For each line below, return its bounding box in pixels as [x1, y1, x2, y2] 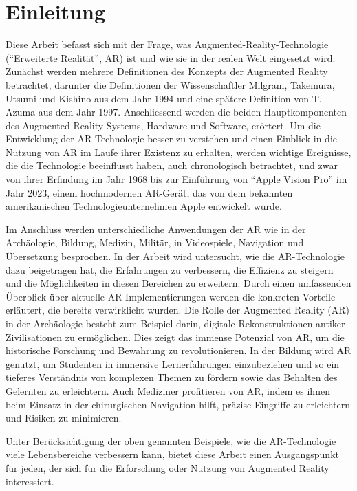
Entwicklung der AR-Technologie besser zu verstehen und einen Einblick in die [6, 131, 337, 146]
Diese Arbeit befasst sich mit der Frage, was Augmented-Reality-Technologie [6, 37, 329, 52]
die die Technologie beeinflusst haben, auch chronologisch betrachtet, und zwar [6, 158, 338, 173]
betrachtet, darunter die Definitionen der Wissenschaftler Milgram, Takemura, [6, 77, 335, 91]
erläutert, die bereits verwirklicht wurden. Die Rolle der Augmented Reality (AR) [6, 303, 350, 317]
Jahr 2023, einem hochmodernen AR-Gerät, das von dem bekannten [6, 185, 293, 199]
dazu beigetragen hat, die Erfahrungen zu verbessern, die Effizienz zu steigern [6, 262, 334, 276]
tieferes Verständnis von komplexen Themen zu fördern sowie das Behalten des [6, 370, 338, 384]
